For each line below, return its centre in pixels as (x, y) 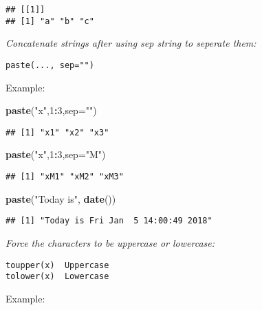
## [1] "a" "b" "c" (50, 21)
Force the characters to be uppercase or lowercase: (110, 242)
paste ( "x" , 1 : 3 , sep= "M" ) (56, 154)
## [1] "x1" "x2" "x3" (57, 132)
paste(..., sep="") (50, 65)
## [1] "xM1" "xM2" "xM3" (65, 177)
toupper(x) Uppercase (57, 265)
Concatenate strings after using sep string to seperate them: (131, 43)
